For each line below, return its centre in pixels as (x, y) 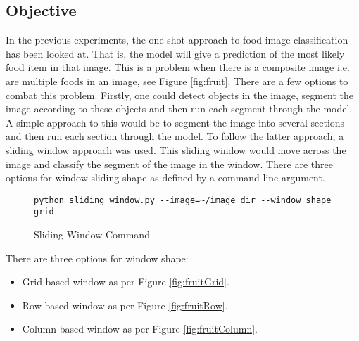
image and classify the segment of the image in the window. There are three (170, 163)
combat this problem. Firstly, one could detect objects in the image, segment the (180, 95)
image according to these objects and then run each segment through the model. (179, 109)
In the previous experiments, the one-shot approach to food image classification (177, 40)
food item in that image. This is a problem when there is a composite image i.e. (178, 67)
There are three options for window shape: (97, 258)
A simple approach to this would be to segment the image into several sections (175, 122)
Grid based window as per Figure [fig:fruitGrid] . (126, 282)
